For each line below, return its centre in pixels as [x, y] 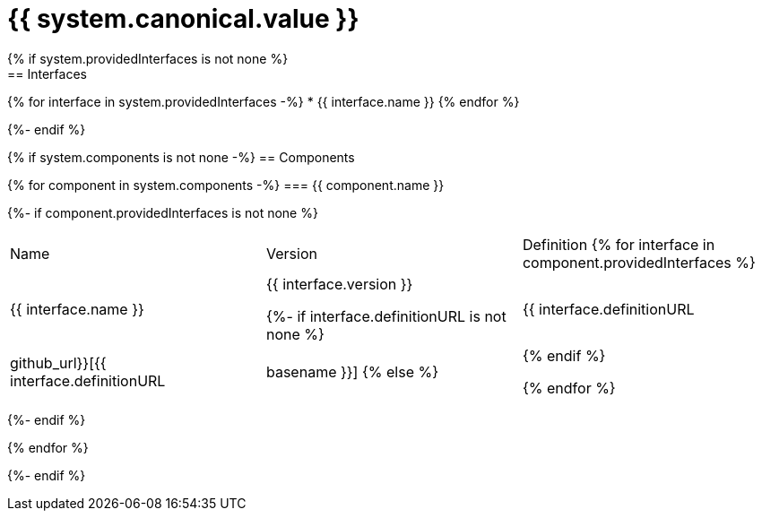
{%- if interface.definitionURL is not [386, 316]
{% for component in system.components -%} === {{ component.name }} [226, 185]
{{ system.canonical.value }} [183, 19]
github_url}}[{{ [58, 363]
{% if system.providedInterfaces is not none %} [148, 58]
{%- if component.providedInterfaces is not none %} [163, 212]
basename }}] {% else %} [352, 371]
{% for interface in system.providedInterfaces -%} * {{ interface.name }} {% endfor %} [264, 101]
